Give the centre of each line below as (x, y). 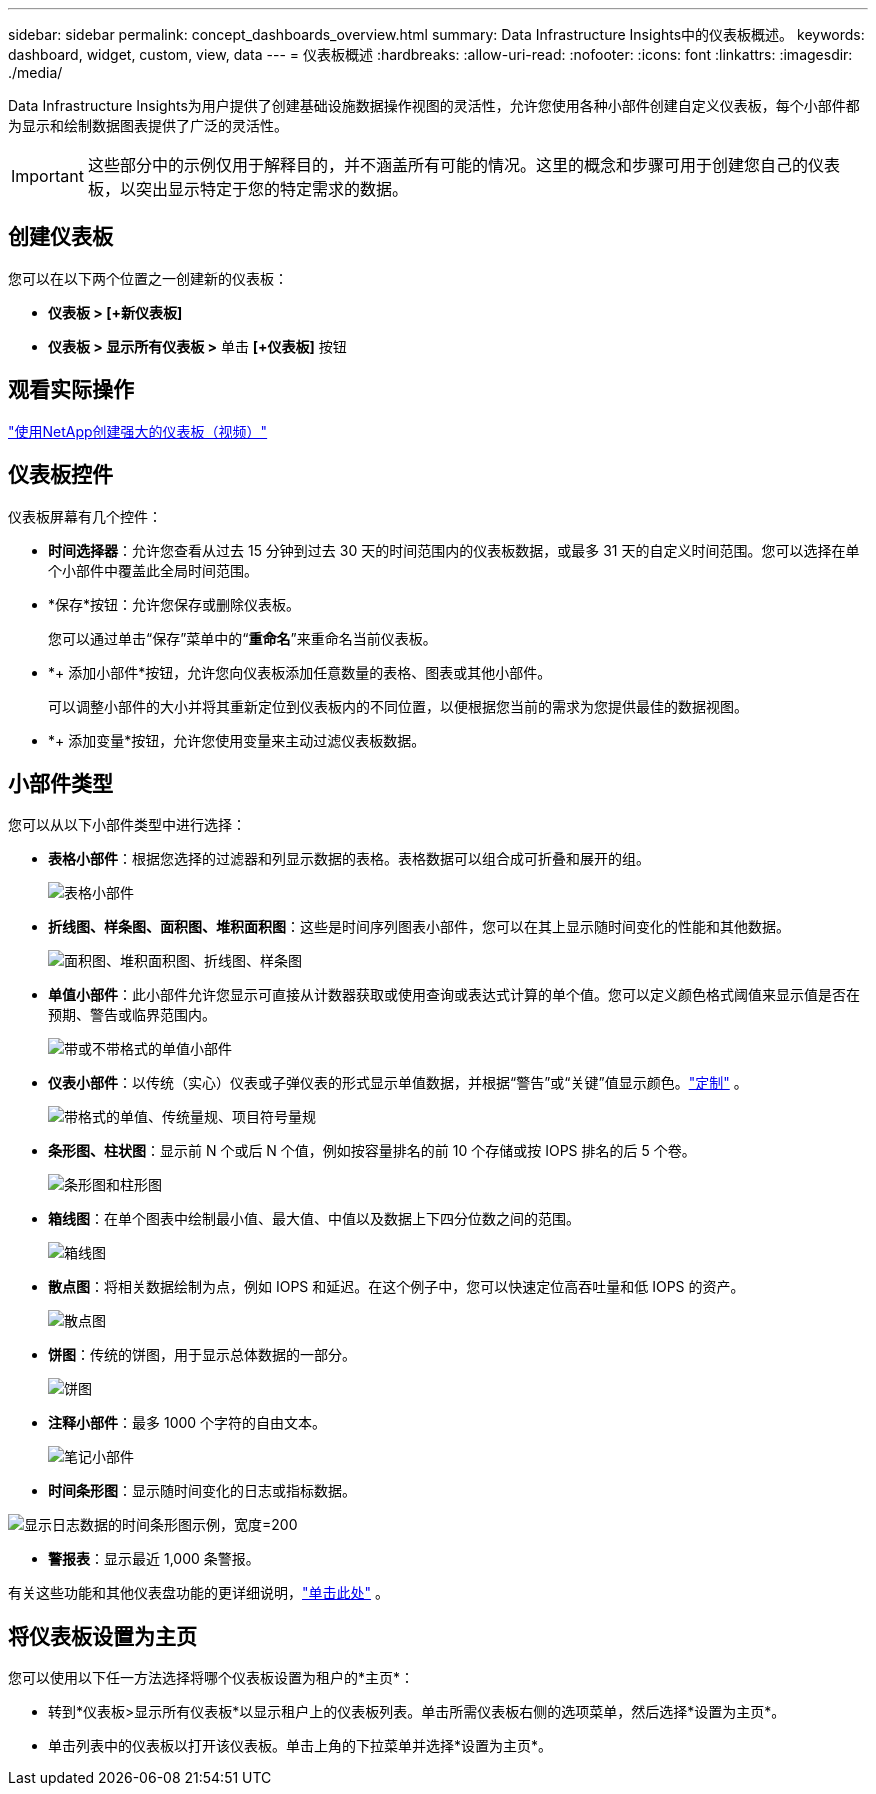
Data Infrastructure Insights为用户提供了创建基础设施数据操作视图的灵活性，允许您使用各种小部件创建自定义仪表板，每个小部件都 (434, 105)
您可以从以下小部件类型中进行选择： (127, 825)
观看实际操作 (71, 390)
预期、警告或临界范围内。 (132, 1015)
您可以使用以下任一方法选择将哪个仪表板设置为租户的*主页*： (211, 1678)
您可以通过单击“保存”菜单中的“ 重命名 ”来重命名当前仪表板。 (242, 638)
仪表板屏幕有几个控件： (85, 516)
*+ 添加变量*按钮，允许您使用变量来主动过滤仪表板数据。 (237, 740)
